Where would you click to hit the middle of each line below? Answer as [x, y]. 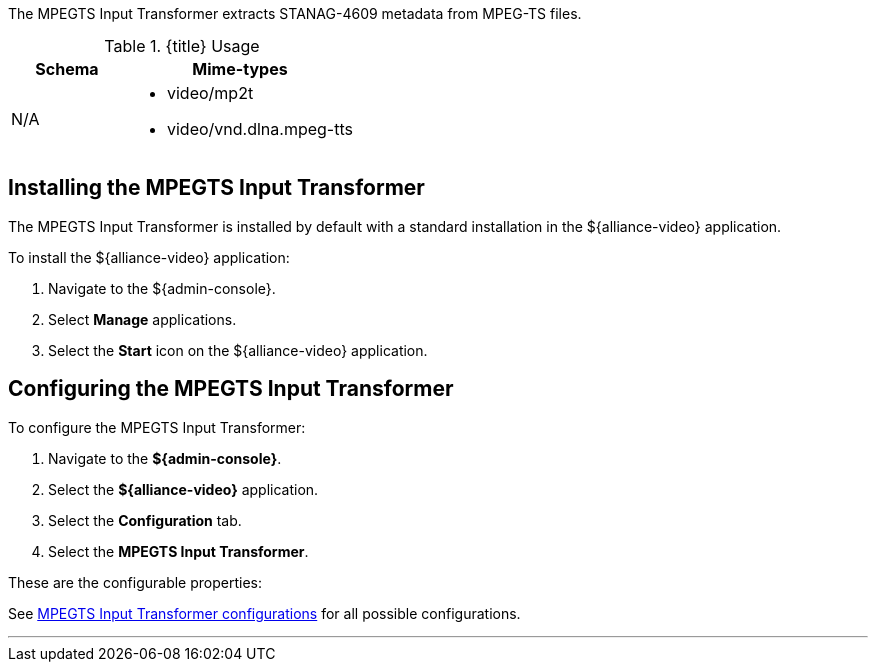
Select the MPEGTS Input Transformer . [178, 551]
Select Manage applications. [142, 319]
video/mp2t [210, 93]
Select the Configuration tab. [145, 520]
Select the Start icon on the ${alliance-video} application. [238, 350]
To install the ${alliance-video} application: [149, 257]
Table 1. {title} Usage [182, 46]
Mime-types [240, 69]
